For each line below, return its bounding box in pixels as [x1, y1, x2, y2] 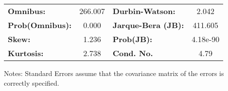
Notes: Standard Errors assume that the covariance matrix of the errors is [4, 68, 224, 78]
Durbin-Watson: [112, 5, 175, 16]
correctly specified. [4, 77, 59, 88]
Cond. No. [112, 47, 153, 59]
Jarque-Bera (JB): [112, 19, 184, 30]
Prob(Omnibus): [8, 19, 72, 30]
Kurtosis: [8, 47, 44, 59]
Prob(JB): [112, 33, 153, 45]
